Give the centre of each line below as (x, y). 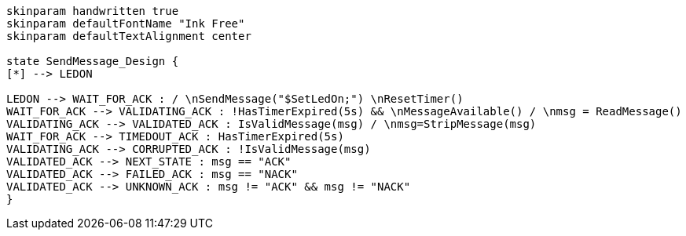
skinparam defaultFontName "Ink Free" (126, 24)
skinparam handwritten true (93, 11)
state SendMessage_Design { (93, 61)
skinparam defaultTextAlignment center (129, 36)
